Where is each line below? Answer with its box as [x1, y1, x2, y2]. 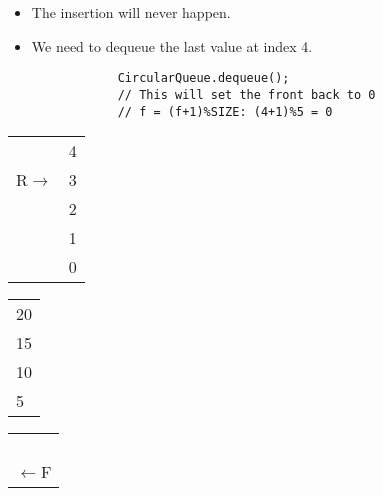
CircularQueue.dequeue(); [117, 71, 290, 86]
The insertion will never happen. [31, 2, 231, 22]
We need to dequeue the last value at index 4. [31, 35, 313, 56]
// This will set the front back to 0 [117, 87, 376, 102]
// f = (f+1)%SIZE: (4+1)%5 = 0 [117, 104, 333, 119]
